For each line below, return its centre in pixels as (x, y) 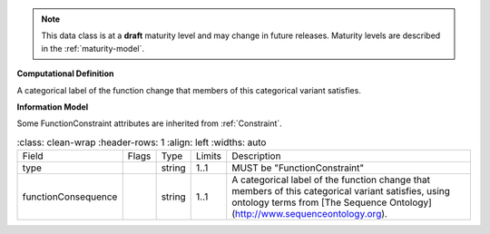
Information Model (53, 107)
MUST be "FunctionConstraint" (298, 168)
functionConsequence (70, 197)
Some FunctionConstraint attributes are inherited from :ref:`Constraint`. (150, 123)
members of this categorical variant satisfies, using (341, 191)
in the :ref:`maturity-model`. (93, 48)
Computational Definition (65, 73)
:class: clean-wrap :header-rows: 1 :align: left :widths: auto (142, 142)
